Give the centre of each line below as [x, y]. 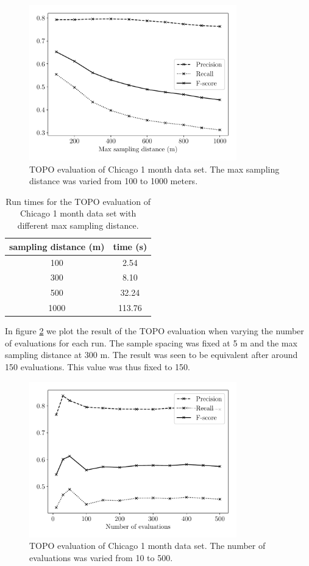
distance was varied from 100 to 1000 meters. [114, 181]
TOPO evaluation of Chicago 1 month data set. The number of [147, 546]
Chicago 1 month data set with [78, 213]
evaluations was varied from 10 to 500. [101, 557]
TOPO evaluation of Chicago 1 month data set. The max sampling [154, 169]
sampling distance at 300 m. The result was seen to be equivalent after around [151, 355]
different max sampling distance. [78, 225]
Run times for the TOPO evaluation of [78, 201]
